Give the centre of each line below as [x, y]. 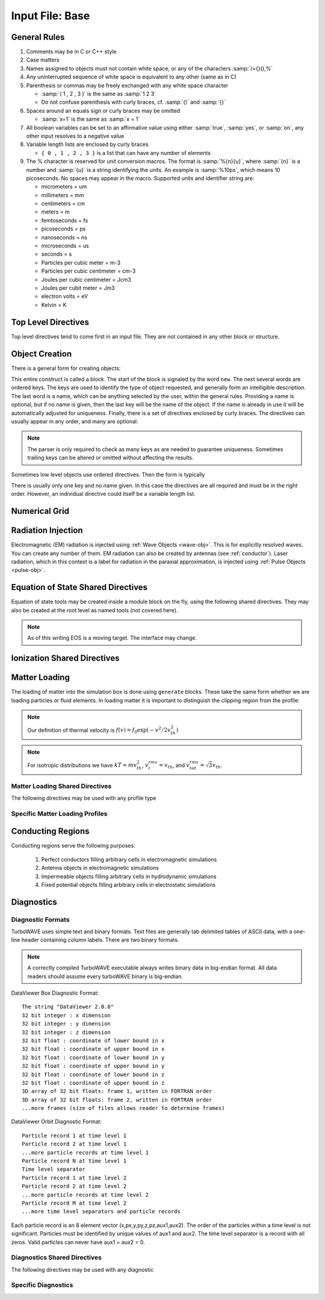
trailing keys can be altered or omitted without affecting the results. [110, 458]
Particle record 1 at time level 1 [74, 1135]
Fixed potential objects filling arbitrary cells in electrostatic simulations [128, 884]
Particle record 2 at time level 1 [74, 1144]
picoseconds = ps [63, 229]
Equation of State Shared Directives [79, 587]
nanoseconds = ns [64, 237]
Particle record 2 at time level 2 [74, 1186]
